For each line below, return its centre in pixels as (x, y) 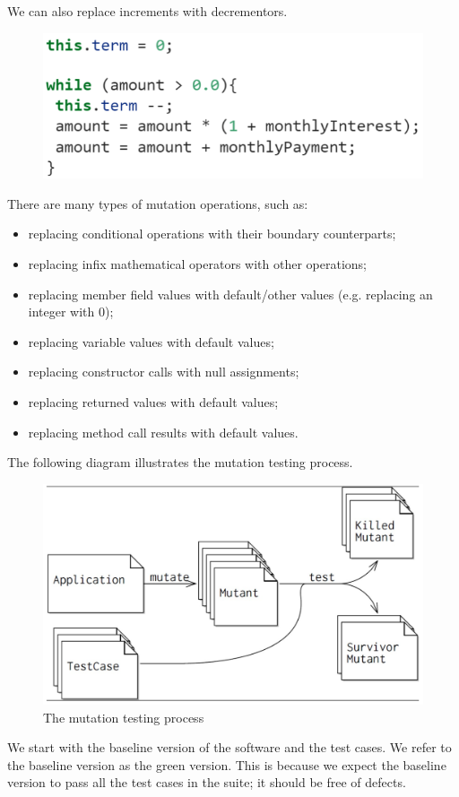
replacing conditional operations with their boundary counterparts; (212, 234)
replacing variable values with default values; (151, 341)
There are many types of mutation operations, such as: (158, 203)
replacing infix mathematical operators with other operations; (198, 263)
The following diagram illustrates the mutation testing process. (180, 462)
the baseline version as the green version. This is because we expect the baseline (227, 764)
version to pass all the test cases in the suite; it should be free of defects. (207, 782)
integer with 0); (71, 312)
